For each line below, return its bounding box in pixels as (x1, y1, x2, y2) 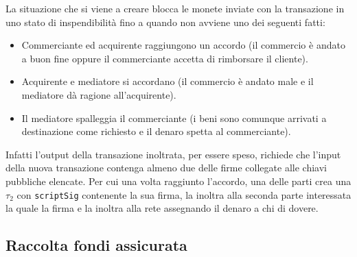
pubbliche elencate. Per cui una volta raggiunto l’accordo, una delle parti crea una (5, 173, 352, 188)
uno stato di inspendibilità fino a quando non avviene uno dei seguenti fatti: (5, 14, 325, 29)
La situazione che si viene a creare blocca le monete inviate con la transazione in (5, 1, 345, 15)
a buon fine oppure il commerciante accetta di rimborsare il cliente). (21, 51, 308, 65)
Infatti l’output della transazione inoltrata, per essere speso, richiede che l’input (5, 147, 341, 161)
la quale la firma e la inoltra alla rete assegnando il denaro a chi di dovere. (5, 201, 319, 215)
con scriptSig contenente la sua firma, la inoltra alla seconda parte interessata (16, 187, 352, 201)
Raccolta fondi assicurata (5, 234, 187, 256)
